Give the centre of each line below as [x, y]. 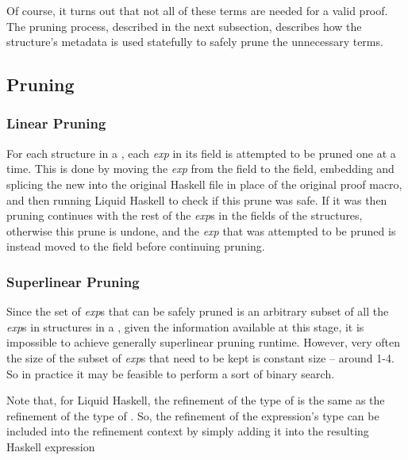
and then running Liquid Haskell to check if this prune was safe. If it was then [197, 199]
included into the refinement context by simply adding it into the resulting [188, 431]
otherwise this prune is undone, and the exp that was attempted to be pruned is [201, 230]
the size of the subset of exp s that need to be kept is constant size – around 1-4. [200, 357]
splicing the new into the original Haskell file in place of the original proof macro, [204, 184]
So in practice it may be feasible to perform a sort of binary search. [171, 373]
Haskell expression [51, 446]
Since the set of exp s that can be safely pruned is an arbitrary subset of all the [198, 311]
